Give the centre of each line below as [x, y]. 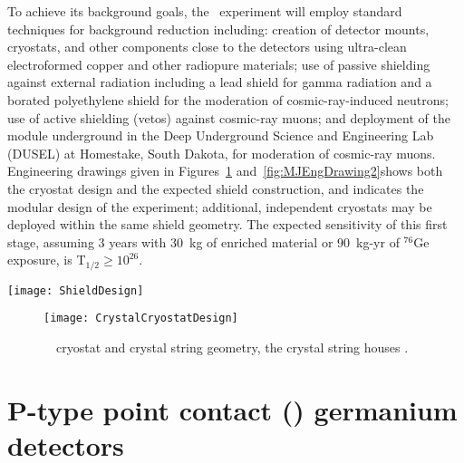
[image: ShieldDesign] [76, 290]
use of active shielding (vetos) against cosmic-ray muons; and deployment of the [229, 117]
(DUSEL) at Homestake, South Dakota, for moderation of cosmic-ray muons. [222, 153]
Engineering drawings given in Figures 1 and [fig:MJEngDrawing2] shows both [225, 171]
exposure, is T [47, 260]
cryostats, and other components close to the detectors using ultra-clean [207, 47]
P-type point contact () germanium [232, 409]
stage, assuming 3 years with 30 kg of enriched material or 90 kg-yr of [203, 241]
